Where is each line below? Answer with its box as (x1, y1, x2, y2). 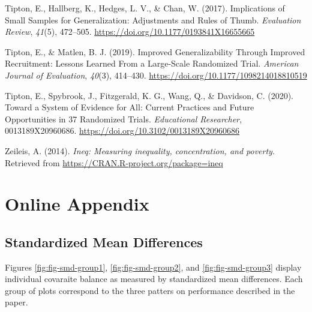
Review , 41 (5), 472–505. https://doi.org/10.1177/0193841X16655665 (5, 25, 255, 38)
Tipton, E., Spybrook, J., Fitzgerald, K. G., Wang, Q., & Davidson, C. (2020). (5, 89, 294, 101)
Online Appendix (5, 191, 149, 216)
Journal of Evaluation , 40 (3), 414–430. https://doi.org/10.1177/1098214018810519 (5, 68, 307, 81)
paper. (5, 296, 28, 308)
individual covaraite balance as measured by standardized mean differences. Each (5, 272, 303, 285)
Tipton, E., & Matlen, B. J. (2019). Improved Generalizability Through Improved (5, 45, 305, 58)
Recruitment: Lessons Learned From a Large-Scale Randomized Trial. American (5, 57, 299, 70)
